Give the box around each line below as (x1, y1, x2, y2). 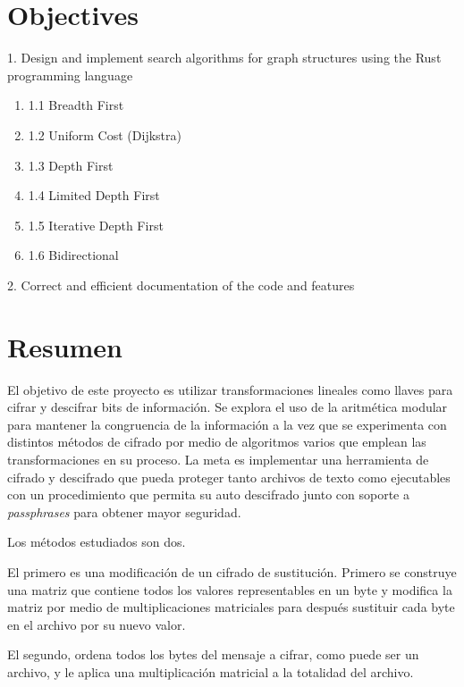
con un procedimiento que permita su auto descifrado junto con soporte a (7, 485, 409, 504)
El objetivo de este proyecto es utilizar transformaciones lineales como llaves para (7, 380, 453, 398)
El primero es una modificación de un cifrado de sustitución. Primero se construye (7, 562, 457, 581)
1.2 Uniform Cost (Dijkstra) (28, 125, 181, 144)
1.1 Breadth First (28, 96, 124, 114)
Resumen (7, 328, 122, 364)
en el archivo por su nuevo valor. (7, 615, 186, 633)
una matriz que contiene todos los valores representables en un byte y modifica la (7, 580, 452, 599)
